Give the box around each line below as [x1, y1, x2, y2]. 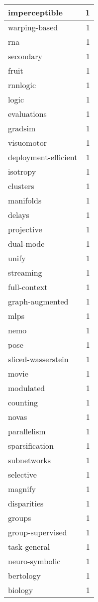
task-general [8, 541, 50, 552]
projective [8, 223, 42, 235]
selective [8, 469, 37, 480]
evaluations [8, 108, 47, 119]
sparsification [8, 440, 54, 451]
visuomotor [8, 137, 47, 148]
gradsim [8, 122, 36, 134]
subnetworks [8, 454, 51, 466]
